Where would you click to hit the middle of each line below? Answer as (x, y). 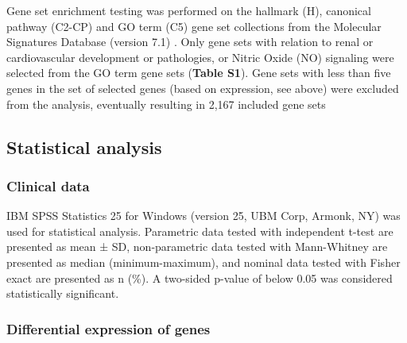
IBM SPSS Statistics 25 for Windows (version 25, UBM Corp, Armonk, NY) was (203, 216)
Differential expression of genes (109, 328)
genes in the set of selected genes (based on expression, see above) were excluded (203, 88)
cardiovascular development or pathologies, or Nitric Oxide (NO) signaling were (200, 57)
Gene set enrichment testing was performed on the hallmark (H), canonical (189, 10)
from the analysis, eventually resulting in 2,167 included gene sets (166, 104)
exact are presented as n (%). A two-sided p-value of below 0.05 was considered (200, 277)
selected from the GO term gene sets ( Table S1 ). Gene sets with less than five (199, 73)
